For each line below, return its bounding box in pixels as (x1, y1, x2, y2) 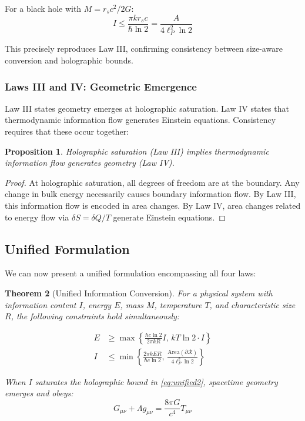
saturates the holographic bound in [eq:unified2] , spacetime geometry (35, 375, 278, 387)
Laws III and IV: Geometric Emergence (5, 79, 197, 93)
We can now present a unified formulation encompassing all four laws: (5, 267, 256, 279)
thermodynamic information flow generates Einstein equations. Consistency (5, 113, 276, 126)
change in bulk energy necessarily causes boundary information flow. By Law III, (5, 188, 296, 200)
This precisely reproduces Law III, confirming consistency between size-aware (5, 42, 283, 55)
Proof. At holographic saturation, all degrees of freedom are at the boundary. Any (5, 176, 300, 188)
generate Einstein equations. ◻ (113, 210, 226, 223)
